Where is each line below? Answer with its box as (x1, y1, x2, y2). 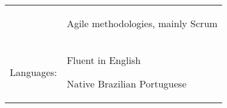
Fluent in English (66, 53, 141, 67)
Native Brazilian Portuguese (66, 77, 187, 91)
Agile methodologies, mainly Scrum (66, 16, 218, 30)
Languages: (10, 65, 57, 79)
